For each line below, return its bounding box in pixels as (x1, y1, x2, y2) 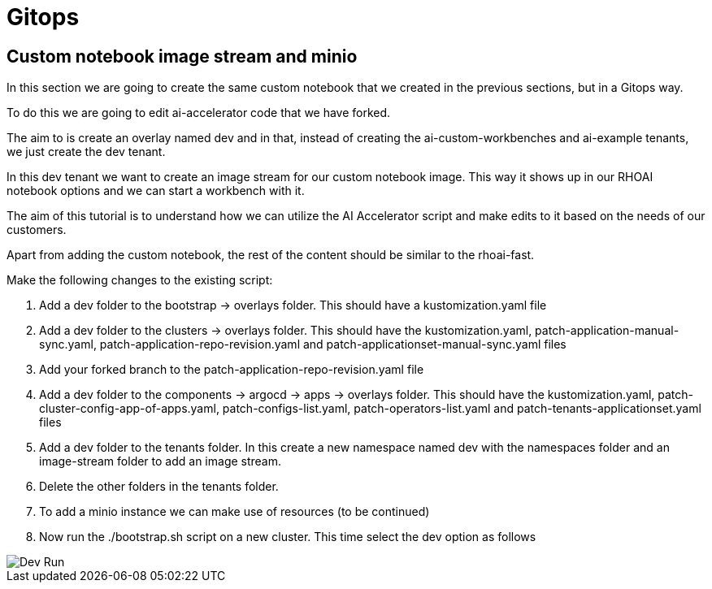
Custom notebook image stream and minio (7, 45, 358, 67)
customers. (7, 223, 67, 237)
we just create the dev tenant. (7, 145, 166, 159)
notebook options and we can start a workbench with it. (7, 184, 305, 198)
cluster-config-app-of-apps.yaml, (39, 401, 219, 416)
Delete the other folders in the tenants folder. (39, 479, 279, 494)
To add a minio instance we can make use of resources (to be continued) (39, 505, 430, 519)
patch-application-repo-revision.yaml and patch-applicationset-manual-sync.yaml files (99, 337, 567, 352)
